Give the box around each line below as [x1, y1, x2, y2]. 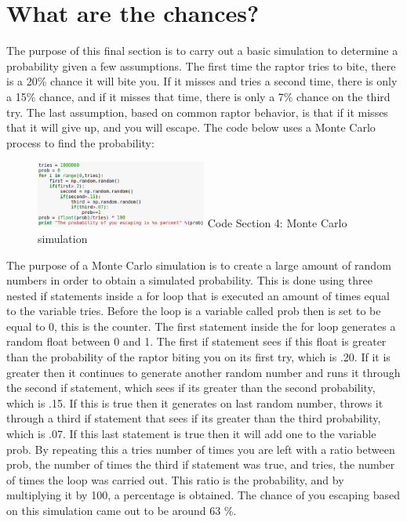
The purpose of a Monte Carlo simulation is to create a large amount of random [6, 256, 391, 273]
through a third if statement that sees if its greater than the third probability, [6, 410, 381, 426]
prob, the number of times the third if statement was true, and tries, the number [6, 456, 395, 473]
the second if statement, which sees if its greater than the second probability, [6, 379, 376, 396]
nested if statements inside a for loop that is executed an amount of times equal [6, 287, 390, 303]
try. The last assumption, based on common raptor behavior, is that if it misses [6, 103, 388, 120]
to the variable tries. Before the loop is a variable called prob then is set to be [6, 303, 381, 319]
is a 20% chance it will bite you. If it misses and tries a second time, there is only [6, 73, 398, 89]
